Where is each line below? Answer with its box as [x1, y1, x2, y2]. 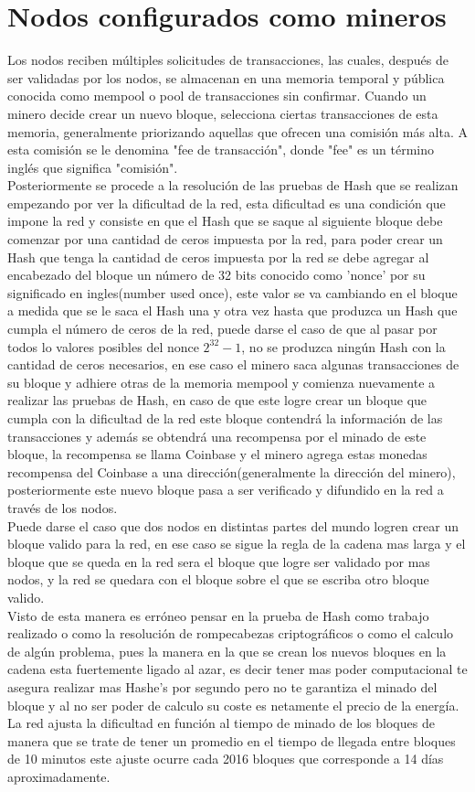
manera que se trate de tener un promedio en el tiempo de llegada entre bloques [7, 731, 456, 750]
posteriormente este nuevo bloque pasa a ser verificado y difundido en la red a [7, 480, 444, 499]
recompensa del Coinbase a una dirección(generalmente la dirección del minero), [7, 462, 456, 481]
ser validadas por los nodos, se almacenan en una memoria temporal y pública [7, 68, 445, 87]
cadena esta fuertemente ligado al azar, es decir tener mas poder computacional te [7, 659, 468, 679]
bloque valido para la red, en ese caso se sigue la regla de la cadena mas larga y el [7, 534, 466, 553]
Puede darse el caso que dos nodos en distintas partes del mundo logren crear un [7, 516, 459, 535]
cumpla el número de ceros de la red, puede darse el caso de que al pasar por [7, 319, 438, 338]
